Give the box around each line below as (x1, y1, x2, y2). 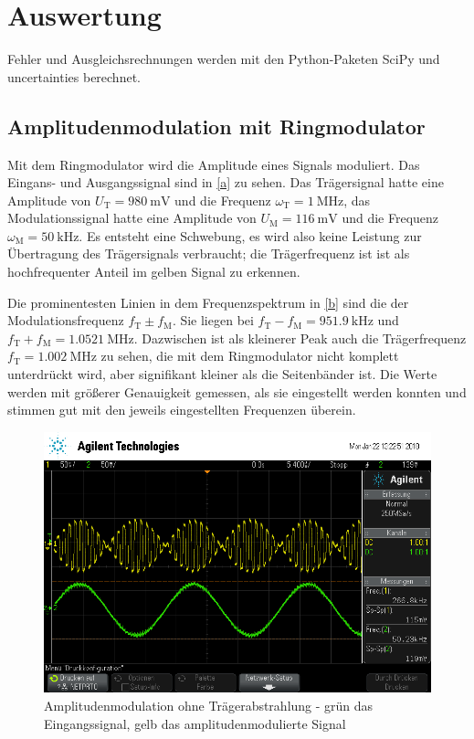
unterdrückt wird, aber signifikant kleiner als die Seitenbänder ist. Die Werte (7, 364, 437, 384)
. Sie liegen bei (172, 311, 254, 330)
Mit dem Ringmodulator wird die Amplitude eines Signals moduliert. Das (7, 154, 420, 174)
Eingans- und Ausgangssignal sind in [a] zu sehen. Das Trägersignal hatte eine (7, 173, 444, 192)
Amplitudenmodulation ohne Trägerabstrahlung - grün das (44, 696, 374, 715)
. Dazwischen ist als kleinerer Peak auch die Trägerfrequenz (133, 328, 467, 347)
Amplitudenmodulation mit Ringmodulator (7, 111, 426, 140)
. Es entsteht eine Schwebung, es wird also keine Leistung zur (79, 226, 422, 245)
